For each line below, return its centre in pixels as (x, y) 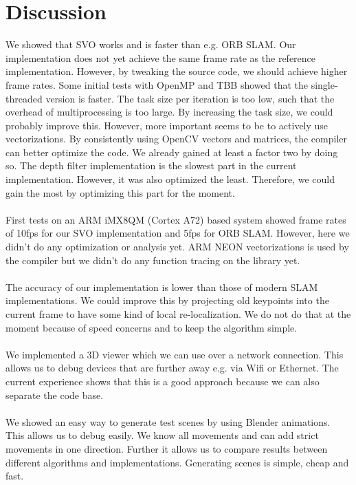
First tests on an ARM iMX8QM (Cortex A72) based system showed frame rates (176, 219)
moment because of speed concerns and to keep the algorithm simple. (152, 327)
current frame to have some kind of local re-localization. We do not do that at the (178, 314)
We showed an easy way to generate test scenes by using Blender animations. (168, 421)
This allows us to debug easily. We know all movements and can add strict (162, 435)
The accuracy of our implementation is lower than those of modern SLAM (162, 287)
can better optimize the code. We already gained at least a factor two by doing (172, 152)
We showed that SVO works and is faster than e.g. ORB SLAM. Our (151, 44)
